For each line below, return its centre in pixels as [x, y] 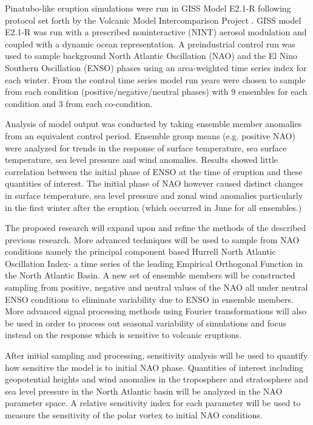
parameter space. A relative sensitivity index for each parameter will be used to [153, 403]
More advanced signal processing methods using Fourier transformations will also [156, 311]
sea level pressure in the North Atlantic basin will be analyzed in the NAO [144, 391]
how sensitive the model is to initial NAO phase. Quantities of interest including [154, 367]
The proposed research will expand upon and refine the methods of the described [156, 228]
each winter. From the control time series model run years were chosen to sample [155, 79]
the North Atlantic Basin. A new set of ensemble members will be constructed [150, 275]
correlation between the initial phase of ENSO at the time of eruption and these [154, 171]
